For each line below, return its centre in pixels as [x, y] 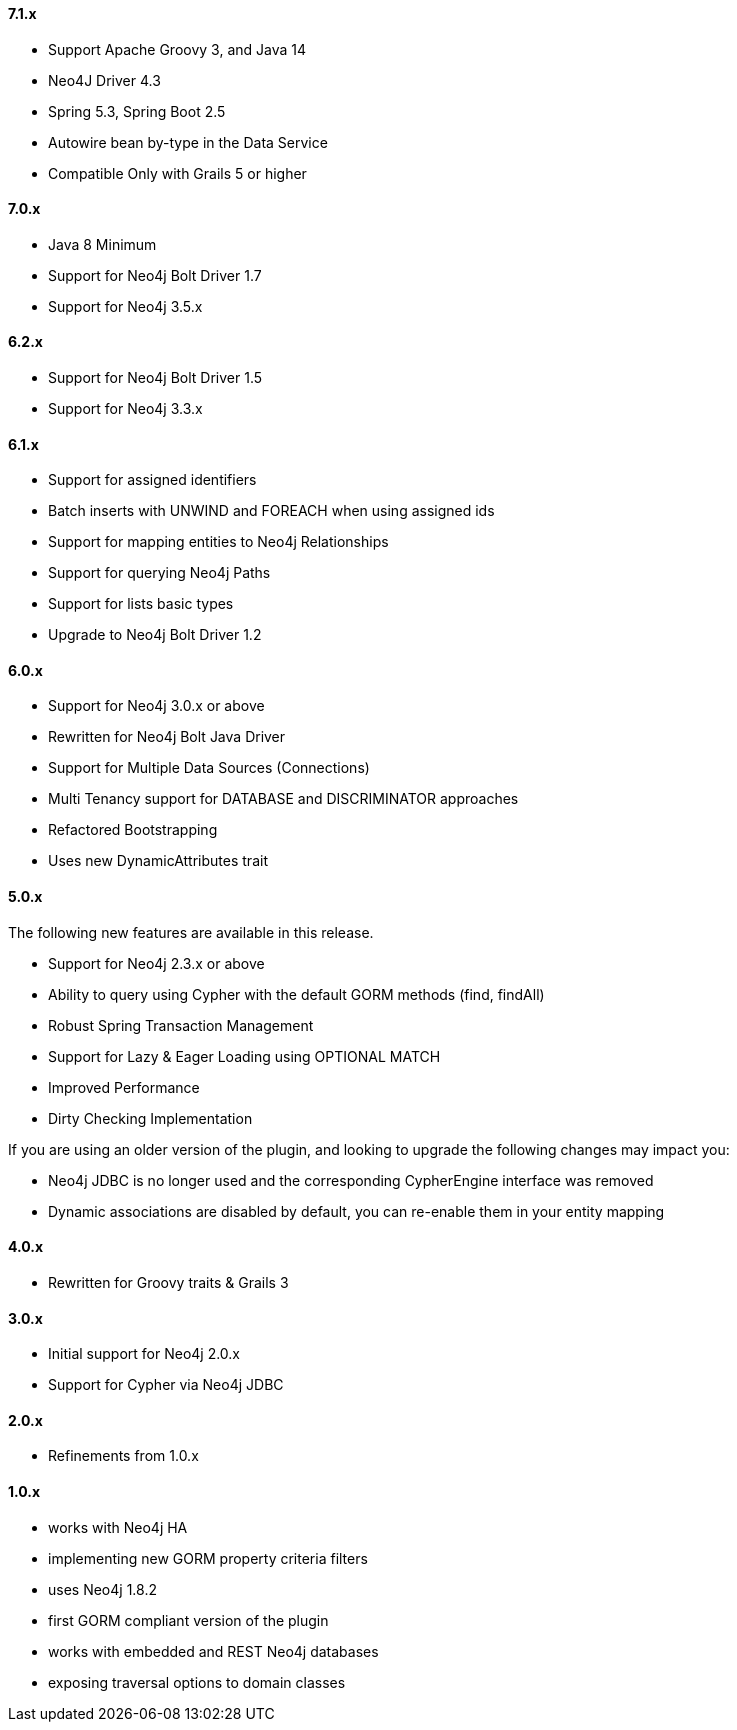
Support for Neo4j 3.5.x [125, 306]
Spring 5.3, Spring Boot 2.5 [137, 111]
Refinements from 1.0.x [123, 1456]
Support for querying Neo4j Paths [159, 573]
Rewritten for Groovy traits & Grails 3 [168, 1282]
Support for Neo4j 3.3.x [125, 409]
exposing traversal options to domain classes [197, 1682]
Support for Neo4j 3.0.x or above [156, 706]
